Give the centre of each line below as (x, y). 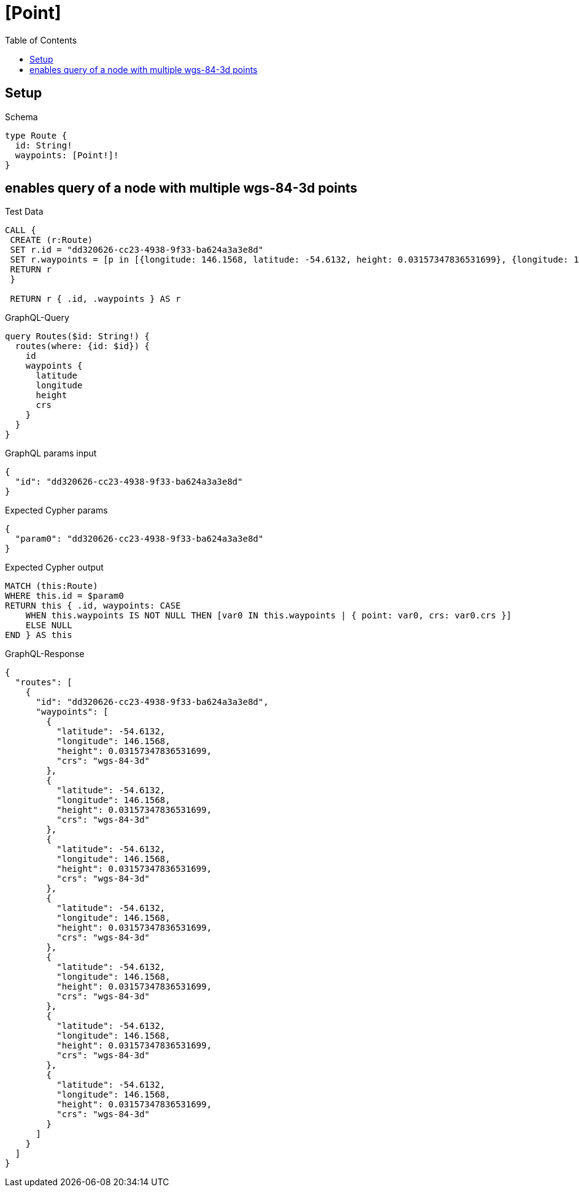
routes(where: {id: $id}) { (82, 346)
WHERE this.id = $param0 (64, 596)
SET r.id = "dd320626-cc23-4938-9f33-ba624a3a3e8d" (137, 250)
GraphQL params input (51, 453)
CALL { (21, 230)
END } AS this (39, 635)
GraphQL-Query (37, 318)
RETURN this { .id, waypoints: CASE (93, 606)
